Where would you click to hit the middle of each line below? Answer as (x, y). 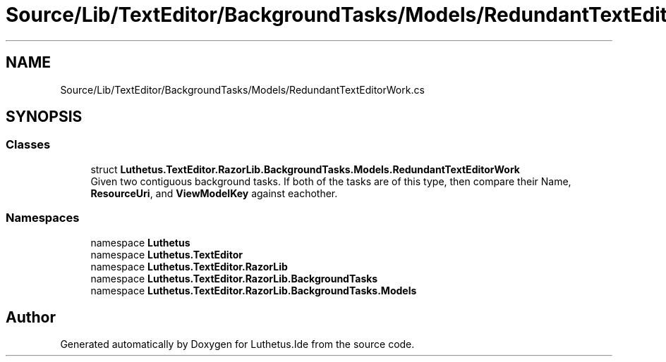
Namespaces (43, 218)
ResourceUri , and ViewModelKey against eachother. (214, 193)
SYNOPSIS (44, 117)
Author (31, 317)
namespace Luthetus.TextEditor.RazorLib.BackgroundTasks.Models (254, 290)
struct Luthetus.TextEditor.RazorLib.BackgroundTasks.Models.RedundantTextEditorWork (305, 169)
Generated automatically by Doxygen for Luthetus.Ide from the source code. (237, 344)
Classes (28, 145)
